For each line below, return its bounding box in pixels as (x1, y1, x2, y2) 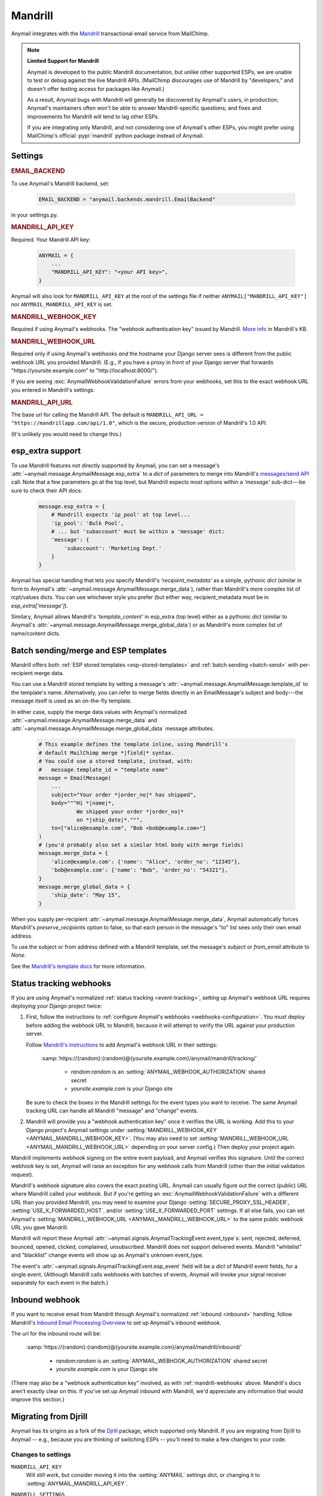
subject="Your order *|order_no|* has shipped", (51, 791, 197, 798)
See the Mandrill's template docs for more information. (11, 962, 146, 969)
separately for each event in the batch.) (11, 1279, 109, 1287)
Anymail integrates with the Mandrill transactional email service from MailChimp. (11, 30, 209, 37)
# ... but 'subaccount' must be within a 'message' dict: (51, 528, 225, 535)
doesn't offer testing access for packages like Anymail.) (27, 85, 164, 92)
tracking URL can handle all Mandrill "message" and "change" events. (26, 1107, 199, 1114)
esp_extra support (11, 446, 81, 456)
